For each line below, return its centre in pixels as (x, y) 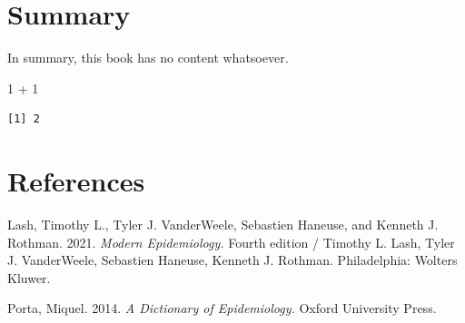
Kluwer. (29, 277)
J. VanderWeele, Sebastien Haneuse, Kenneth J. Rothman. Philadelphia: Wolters (232, 260)
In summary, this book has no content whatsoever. (148, 58)
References (76, 181)
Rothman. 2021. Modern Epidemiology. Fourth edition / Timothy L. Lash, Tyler (231, 242)
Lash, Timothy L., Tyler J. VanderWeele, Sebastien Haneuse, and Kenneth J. (223, 225)
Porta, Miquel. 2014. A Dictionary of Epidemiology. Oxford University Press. (222, 308)
